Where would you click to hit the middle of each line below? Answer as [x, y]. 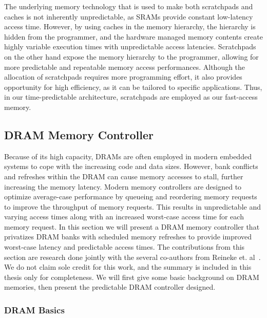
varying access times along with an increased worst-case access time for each [124, 217]
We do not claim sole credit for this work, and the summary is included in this [128, 267]
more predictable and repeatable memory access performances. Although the [125, 67]
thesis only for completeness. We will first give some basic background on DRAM [132, 277]
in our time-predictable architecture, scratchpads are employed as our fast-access [131, 97]
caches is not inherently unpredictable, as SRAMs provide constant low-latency [129, 16]
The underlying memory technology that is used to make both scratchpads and [129, 6]
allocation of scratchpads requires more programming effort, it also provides [123, 77]
